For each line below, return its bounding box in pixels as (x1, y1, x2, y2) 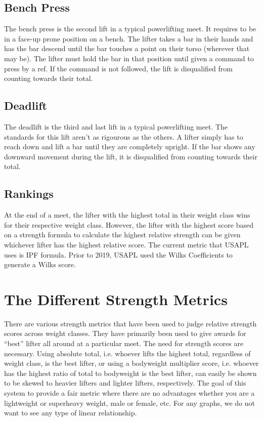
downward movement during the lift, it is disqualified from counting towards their (4, 151, 257, 161)
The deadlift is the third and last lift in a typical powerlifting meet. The (4, 121, 228, 132)
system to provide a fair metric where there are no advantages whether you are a (4, 387, 255, 398)
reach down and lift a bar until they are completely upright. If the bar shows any (4, 141, 255, 152)
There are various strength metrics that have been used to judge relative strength (4, 318, 257, 328)
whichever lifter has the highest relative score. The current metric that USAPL (4, 239, 249, 249)
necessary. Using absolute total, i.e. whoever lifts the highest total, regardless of (4, 348, 251, 358)
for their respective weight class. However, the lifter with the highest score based (4, 219, 253, 230)
